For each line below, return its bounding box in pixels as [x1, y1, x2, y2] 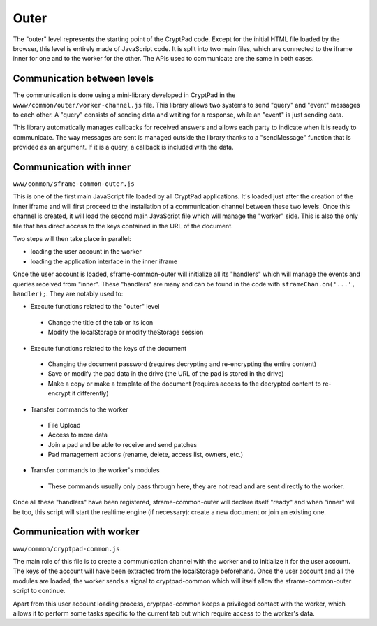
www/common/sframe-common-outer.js [13, 180, 135, 188]
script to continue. [13, 587, 66, 595]
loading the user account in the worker [30, 247, 142, 256]
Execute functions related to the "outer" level [30, 303, 160, 311]
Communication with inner [13, 161, 131, 173]
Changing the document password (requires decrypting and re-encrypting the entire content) [47, 360, 317, 368]
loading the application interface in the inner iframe [30, 257, 178, 265]
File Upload [47, 421, 81, 429]
